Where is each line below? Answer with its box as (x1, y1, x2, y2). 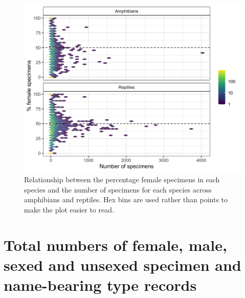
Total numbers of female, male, (4, 234, 227, 255)
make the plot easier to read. (24, 204, 114, 215)
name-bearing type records (4, 274, 197, 295)
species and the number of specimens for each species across (24, 184, 212, 195)
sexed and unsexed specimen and (4, 254, 241, 275)
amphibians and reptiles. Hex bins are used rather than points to (24, 194, 228, 205)
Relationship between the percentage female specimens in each (24, 174, 220, 184)
